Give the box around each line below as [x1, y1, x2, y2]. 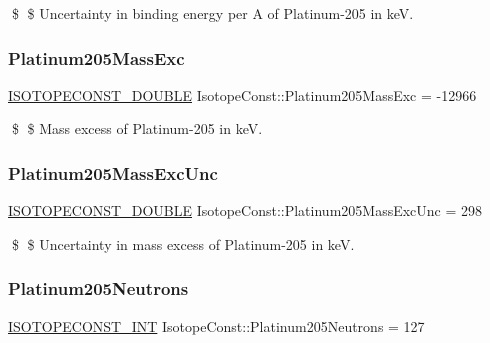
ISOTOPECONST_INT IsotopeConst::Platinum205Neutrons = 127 [8, 315, 425, 336]
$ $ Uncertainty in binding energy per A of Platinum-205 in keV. [11, 3, 414, 23]
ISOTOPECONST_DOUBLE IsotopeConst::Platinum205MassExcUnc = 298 [8, 200, 483, 221]
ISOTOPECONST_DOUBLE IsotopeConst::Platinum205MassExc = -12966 [8, 84, 477, 105]
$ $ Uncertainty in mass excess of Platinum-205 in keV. [11, 233, 355, 254]
